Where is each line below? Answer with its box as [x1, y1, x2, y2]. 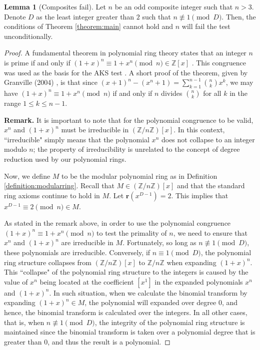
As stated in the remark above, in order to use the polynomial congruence [4, 218, 231, 228]
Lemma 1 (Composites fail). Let [4, 1, 106, 11]
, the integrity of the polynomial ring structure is [94, 317, 245, 327]
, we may [225, 77, 253, 87]
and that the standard [177, 180, 245, 191]
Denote [4, 11, 26, 21]
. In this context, [173, 124, 225, 135]
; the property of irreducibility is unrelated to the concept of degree [33, 144, 240, 154]
